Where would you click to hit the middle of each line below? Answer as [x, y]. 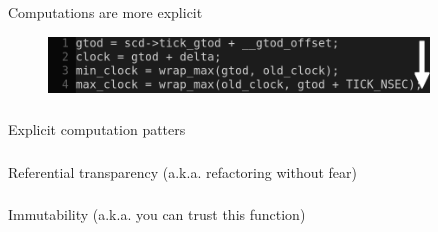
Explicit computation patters [97, 129]
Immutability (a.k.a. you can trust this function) [157, 214]
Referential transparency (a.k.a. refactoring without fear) [182, 171]
